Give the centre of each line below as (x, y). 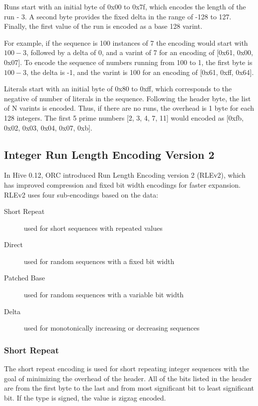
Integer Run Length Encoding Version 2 (109, 154)
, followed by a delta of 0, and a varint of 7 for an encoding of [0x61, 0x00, (140, 52)
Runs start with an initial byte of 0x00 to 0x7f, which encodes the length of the (125, 6)
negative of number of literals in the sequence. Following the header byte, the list (128, 98)
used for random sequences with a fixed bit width (99, 261)
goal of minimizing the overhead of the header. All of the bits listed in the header (128, 378)
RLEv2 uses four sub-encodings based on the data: (81, 194)
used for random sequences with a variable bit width (104, 295)
